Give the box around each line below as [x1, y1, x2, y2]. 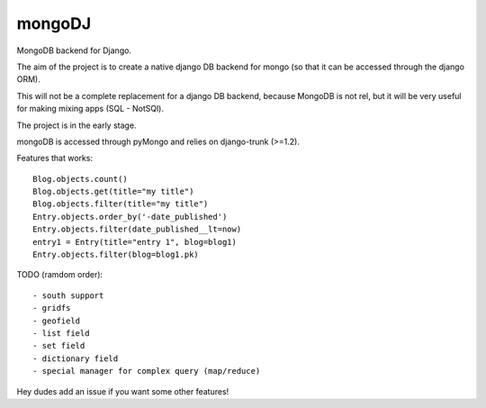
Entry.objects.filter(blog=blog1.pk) [32, 249, 200, 260]
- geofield [32, 315, 81, 326]
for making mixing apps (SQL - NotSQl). [16, 104, 164, 114]
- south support [32, 290, 104, 301]
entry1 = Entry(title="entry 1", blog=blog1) [32, 237, 238, 247]
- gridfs [32, 303, 71, 313]
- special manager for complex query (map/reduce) [32, 366, 261, 376]
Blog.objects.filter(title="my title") [32, 199, 209, 209]
